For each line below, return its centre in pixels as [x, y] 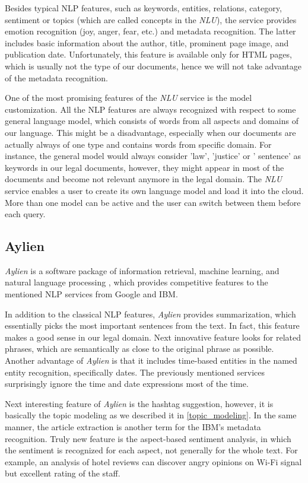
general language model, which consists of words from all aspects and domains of [152, 121]
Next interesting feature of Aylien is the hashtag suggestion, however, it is [139, 403]
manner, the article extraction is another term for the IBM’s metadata [133, 427]
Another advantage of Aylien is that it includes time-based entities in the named [151, 360]
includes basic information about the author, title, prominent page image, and [147, 42]
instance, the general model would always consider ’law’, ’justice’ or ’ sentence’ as [153, 156]
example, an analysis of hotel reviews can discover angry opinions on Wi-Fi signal [153, 461]
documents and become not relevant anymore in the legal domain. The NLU [144, 179]
